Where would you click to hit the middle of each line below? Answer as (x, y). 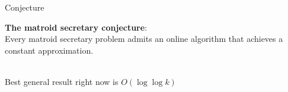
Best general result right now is (62, 81)
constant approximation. (49, 50)
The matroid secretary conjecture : (76, 27)
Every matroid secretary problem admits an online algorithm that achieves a (144, 39)
